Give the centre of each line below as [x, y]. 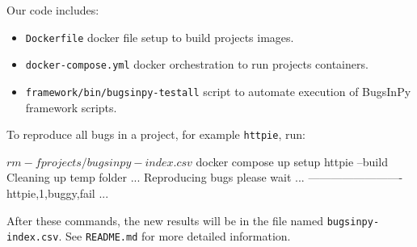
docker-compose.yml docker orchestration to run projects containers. [197, 64]
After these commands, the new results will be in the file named [165, 220]
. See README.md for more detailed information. [175, 236]
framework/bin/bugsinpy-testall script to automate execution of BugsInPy [218, 91]
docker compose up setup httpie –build [292, 161]
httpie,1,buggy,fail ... [58, 193]
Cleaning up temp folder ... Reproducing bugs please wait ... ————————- [205, 177]
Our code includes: [53, 10]
